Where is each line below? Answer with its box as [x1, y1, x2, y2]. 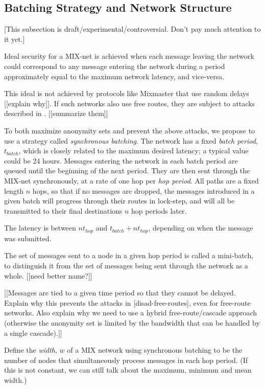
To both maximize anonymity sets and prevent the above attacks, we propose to [4, 125, 255, 135]
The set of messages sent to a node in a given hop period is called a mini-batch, [4, 250, 254, 261]
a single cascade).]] [4, 327, 62, 338]
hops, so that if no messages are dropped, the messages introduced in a [32, 185, 255, 196]
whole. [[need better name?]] [4, 270, 92, 281]
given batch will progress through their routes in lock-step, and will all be [4, 195, 235, 206]
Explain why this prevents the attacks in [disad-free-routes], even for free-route [4, 297, 251, 308]
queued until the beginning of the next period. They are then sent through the [4, 165, 250, 176]
